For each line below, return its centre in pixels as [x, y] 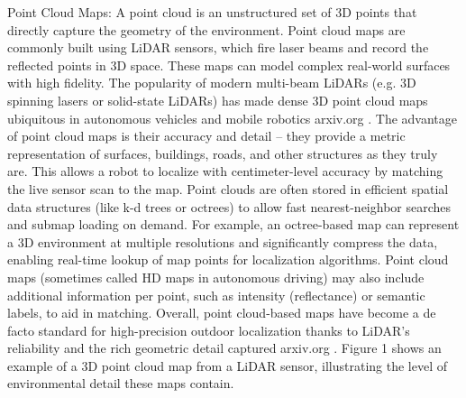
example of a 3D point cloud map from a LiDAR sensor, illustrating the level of [228, 365]
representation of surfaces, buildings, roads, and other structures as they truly [223, 153]
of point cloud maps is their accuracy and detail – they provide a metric [206, 136]
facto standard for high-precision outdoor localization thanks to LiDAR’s [209, 330]
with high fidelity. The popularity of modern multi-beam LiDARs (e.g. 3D [212, 83]
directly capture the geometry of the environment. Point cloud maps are [206, 29]
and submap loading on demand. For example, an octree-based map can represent [233, 224]
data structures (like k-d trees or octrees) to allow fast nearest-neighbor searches [229, 206]
